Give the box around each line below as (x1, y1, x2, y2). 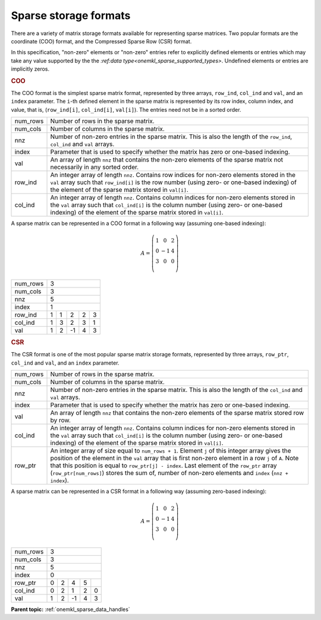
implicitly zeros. (11, 65, 50, 72)
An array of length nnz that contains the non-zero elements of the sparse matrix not (50, 155, 284, 163)
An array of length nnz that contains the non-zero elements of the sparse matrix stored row (50, 409, 304, 417)
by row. (50, 416, 71, 424)
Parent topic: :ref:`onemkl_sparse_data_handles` (11, 606, 130, 613)
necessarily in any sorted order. (50, 163, 139, 171)
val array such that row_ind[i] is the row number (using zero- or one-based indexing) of (50, 178, 297, 186)
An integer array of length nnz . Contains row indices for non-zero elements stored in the (50, 170, 296, 179)
